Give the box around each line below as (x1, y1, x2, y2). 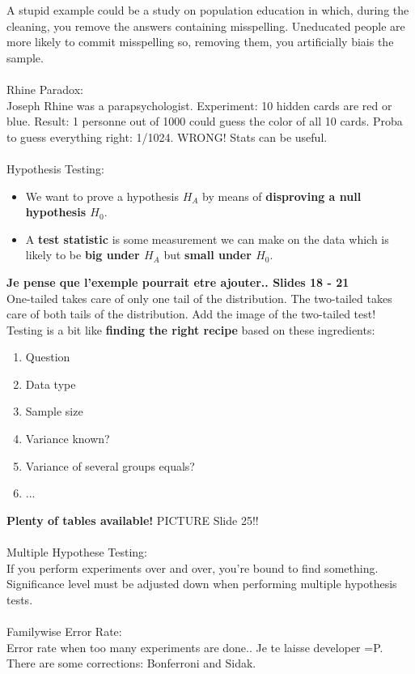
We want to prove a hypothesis (25, 187, 179, 204)
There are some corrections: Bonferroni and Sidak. (6, 655, 256, 672)
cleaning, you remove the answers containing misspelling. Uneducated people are (6, 17, 405, 34)
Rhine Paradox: (6, 80, 83, 97)
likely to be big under (25, 246, 140, 263)
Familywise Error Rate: (6, 623, 122, 639)
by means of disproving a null (202, 187, 362, 204)
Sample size (25, 403, 83, 420)
